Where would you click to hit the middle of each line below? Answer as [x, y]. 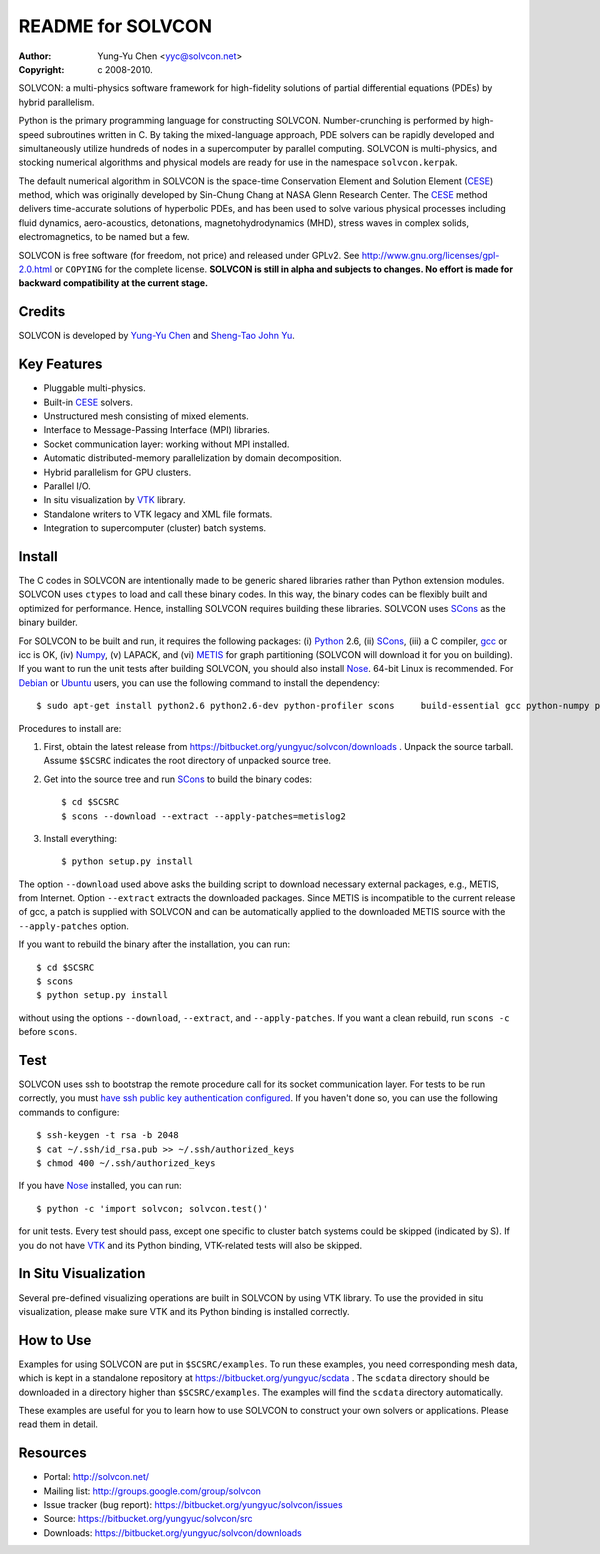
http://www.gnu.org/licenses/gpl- [430, 255]
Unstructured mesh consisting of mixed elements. [146, 416]
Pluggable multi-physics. [94, 388]
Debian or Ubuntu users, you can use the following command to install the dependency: [199, 682]
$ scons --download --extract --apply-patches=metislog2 [204, 816]
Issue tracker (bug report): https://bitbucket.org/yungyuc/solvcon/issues [193, 1505]
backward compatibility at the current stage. [113, 283]
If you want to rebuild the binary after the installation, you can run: [154, 944]
